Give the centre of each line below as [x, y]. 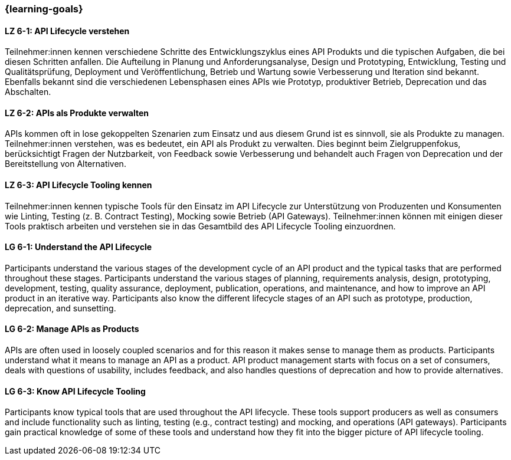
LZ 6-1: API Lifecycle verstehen [67, 31]
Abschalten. [28, 92]
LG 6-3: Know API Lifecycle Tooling [75, 391]
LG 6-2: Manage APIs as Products [72, 329]
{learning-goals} [44, 9]
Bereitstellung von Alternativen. [65, 164]
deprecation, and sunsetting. [60, 308]
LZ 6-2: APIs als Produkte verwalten [77, 113]
